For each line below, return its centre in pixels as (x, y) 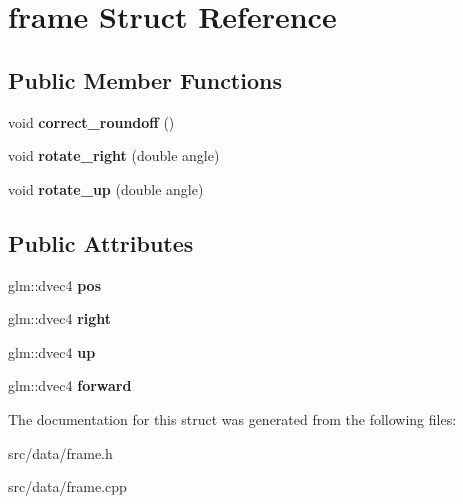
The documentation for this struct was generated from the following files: (232, 418)
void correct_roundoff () (91, 121)
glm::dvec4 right (60, 318)
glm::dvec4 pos (55, 284)
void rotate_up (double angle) (106, 188)
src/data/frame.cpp (67, 486)
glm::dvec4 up (52, 351)
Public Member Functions (145, 79)
